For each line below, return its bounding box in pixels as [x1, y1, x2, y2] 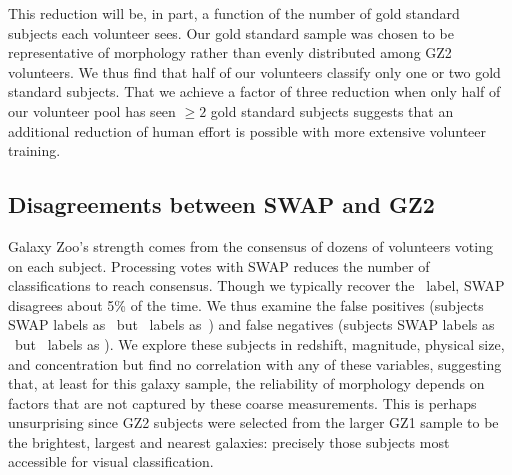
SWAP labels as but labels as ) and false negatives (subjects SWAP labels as [8, 314, 495, 335]
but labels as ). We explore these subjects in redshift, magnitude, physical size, [14, 333, 505, 354]
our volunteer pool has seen [8, 100, 176, 121]
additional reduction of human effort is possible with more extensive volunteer [8, 120, 487, 141]
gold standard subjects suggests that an [210, 100, 454, 121]
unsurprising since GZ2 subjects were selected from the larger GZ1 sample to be [8, 412, 499, 433]
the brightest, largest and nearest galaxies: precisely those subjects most [8, 431, 450, 452]
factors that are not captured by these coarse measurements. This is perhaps [8, 392, 477, 413]
